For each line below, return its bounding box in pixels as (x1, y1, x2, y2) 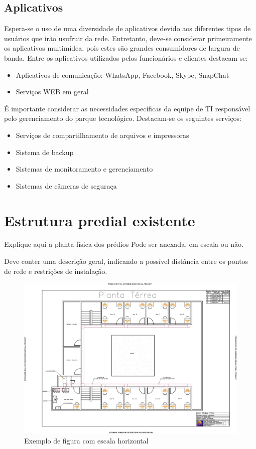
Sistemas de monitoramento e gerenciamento (16, 164, 153, 174)
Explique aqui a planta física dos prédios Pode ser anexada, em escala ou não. (4, 239, 243, 249)
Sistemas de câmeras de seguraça (16, 180, 117, 191)
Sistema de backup (16, 146, 74, 157)
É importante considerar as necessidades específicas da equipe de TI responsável (4, 103, 250, 113)
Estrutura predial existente (4, 210, 195, 230)
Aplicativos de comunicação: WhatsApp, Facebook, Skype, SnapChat (16, 69, 229, 80)
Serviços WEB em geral (16, 86, 89, 97)
